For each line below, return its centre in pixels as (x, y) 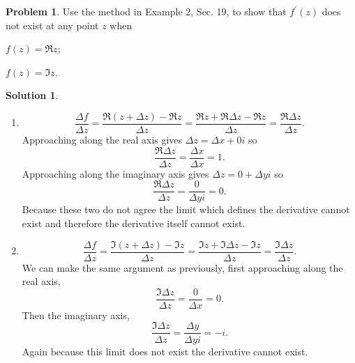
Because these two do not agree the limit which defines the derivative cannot (186, 209)
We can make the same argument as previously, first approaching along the (182, 267)
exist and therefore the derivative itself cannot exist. (134, 223)
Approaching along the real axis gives (102, 140)
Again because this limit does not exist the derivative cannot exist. (165, 351)
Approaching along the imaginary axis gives (115, 173)
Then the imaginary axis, (76, 315)
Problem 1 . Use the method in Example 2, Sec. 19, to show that (146, 11)
